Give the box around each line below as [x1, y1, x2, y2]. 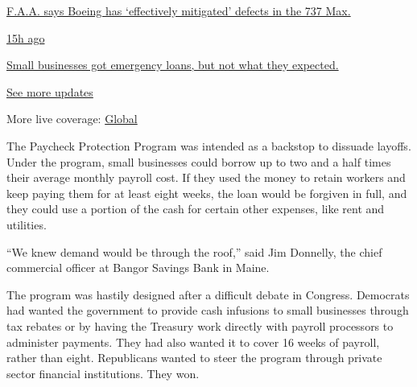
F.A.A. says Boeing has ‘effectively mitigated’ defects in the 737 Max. [6, 2, 351, 19]
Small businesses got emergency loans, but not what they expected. [6, 56, 339, 73]
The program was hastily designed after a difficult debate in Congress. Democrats [6, 286, 410, 303]
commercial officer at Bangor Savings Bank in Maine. [6, 259, 270, 276]
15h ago [6, 29, 45, 46]
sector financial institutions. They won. [6, 364, 200, 381]
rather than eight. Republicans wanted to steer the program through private [6, 349, 382, 366]
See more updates [6, 83, 93, 100]
